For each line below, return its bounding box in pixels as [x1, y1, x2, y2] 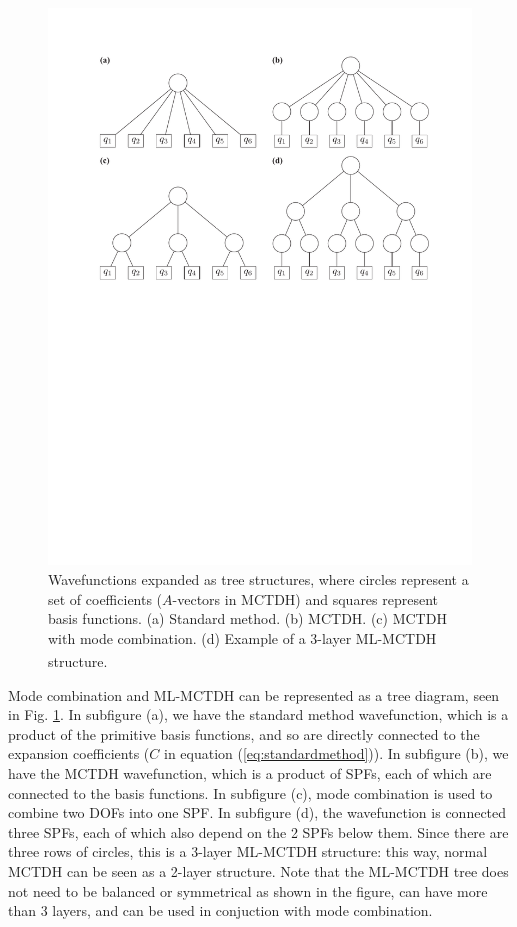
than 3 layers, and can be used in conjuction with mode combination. [8, 900, 433, 921]
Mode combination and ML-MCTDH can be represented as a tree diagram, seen [8, 684, 500, 705]
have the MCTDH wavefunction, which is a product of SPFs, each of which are [8, 762, 492, 783]
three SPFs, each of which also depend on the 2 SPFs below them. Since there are [8, 821, 509, 842]
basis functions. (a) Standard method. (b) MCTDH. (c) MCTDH [48, 608, 447, 629]
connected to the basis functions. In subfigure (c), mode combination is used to [8, 782, 493, 803]
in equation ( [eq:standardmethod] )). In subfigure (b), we [163, 743, 509, 764]
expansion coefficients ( [8, 743, 150, 764]
